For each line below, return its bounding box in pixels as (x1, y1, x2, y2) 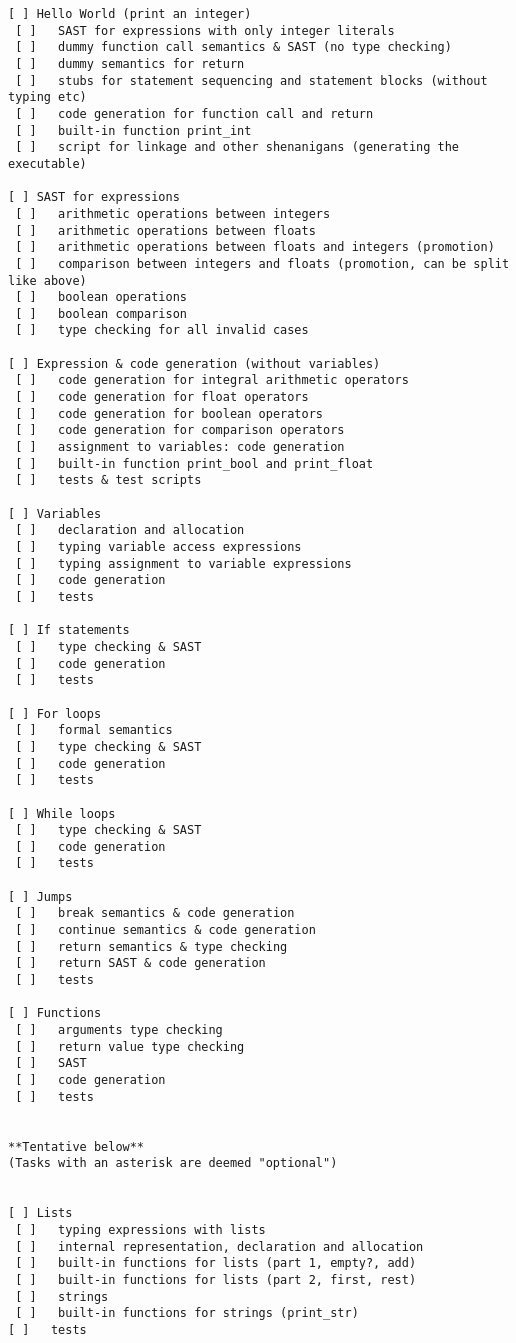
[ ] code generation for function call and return (15, 106, 374, 121)
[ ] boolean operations (15, 290, 187, 305)
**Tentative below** (8, 1139, 145, 1154)
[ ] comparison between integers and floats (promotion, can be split (15, 256, 510, 271)
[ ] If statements (8, 623, 130, 638)
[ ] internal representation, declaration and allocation (15, 1239, 424, 1254)
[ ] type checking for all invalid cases (15, 323, 309, 338)
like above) (8, 273, 87, 288)
